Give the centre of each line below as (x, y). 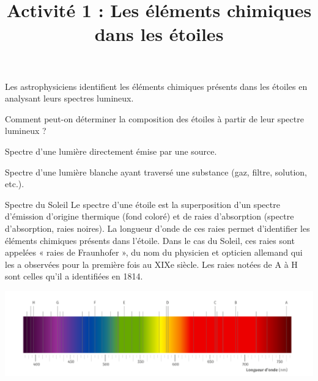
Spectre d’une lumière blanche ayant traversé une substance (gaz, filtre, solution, (156, 172)
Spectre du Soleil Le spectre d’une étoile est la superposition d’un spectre (142, 204)
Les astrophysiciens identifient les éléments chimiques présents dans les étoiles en (156, 86)
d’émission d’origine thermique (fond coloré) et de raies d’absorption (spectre (150, 216)
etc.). (15, 184)
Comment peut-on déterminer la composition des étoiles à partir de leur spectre (154, 118)
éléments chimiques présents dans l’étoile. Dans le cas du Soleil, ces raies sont (150, 240)
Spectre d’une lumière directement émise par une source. (111, 151)
